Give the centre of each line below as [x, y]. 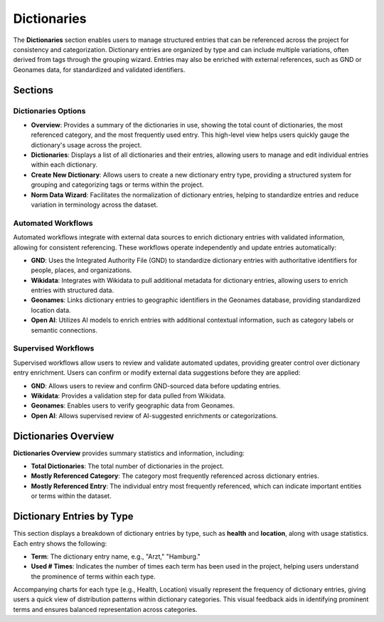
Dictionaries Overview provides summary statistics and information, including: [129, 453]
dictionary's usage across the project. [86, 145]
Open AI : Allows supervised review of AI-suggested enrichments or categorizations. [154, 415]
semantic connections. [64, 330]
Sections [33, 90]
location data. [51, 310]
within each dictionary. [64, 165]
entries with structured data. [73, 290]
